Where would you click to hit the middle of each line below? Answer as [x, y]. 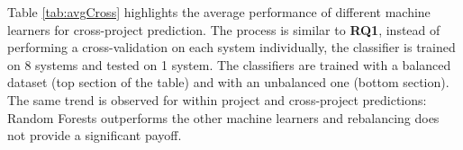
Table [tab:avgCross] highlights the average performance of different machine [219, 12]
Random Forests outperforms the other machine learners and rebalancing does [223, 117]
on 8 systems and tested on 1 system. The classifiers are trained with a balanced [229, 64]
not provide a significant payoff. [95, 135]
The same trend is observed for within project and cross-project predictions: [217, 99]
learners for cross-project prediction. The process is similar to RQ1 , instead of [224, 29]
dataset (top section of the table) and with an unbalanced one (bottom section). [228, 82]
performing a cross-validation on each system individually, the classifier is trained [231, 47]
